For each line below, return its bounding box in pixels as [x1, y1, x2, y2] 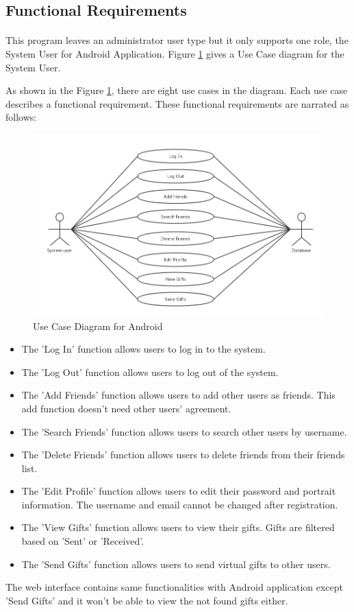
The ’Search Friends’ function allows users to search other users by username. [21, 424, 347, 438]
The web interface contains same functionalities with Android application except [5, 580, 344, 594]
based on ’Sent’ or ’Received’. [21, 534, 144, 548]
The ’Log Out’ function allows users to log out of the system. [21, 364, 279, 379]
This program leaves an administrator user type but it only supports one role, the [5, 33, 349, 47]
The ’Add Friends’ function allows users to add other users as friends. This [21, 388, 336, 402]
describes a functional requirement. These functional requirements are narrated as [5, 96, 349, 110]
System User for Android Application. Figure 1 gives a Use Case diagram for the [5, 46, 344, 60]
